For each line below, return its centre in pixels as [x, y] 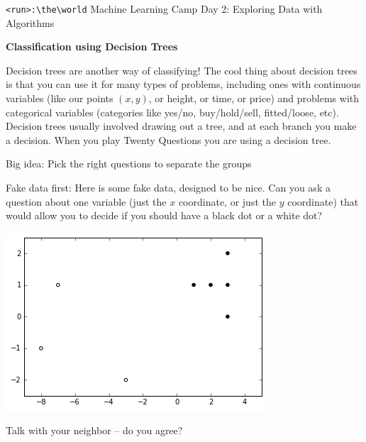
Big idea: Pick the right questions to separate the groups [129, 164]
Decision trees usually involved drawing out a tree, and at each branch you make [181, 126]
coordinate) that [323, 201]
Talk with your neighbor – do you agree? [94, 430]
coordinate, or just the [227, 201]
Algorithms [30, 22]
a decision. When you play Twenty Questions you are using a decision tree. [168, 139]
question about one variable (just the [86, 201]
